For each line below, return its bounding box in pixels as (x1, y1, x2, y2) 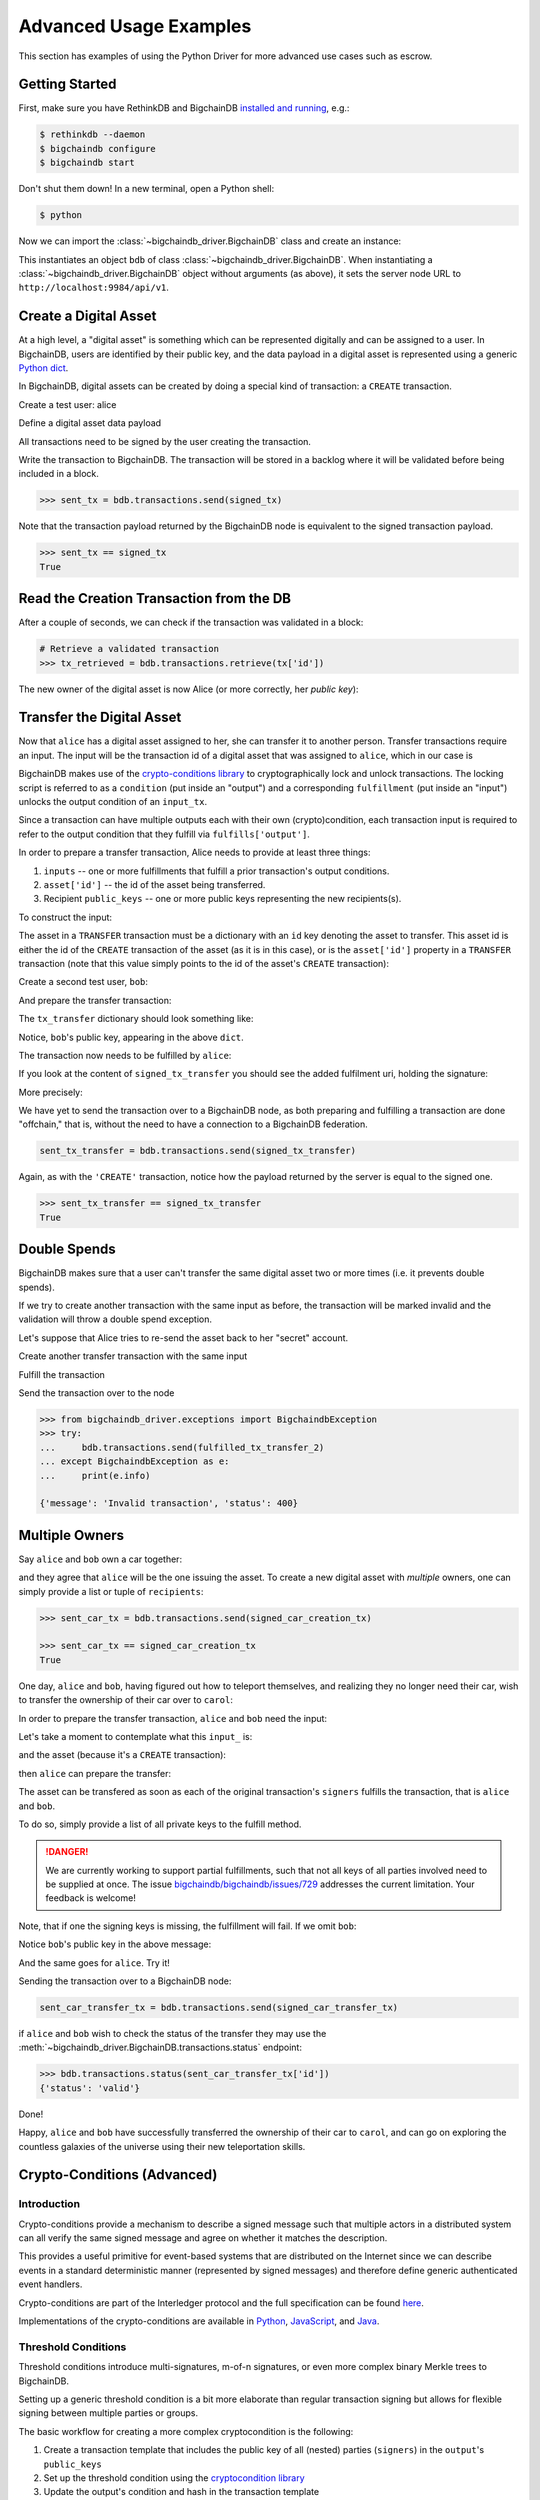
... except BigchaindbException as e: (39, 1456, 230, 1467)
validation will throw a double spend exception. (18, 1313, 213, 1325)
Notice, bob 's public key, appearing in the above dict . (18, 1031, 244, 1043)
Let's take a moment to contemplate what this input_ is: (18, 1730, 253, 1742)
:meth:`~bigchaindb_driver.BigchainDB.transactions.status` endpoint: (18, 2041, 302, 2054)
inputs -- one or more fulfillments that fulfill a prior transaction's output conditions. (43, 865, 390, 877)
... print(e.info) (39, 1470, 151, 1481)
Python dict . (18, 362, 69, 374)
